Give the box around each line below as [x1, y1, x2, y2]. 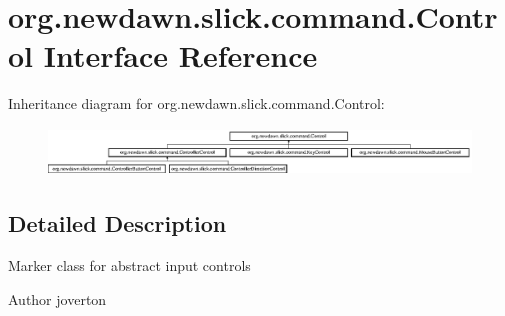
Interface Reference [43, 35, 318, 76]
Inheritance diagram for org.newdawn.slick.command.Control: [8, 93, 385, 114]
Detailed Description [8, 208, 227, 239]
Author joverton [8, 288, 107, 309]
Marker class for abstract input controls [8, 255, 251, 276]
